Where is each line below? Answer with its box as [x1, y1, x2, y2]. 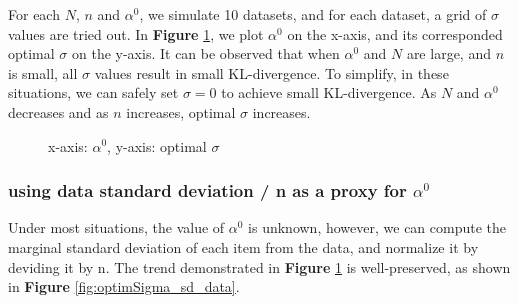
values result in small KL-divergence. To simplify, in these [94, 62, 449, 83]
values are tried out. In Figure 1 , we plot [8, 23, 264, 44]
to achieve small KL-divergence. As [221, 82, 437, 103]
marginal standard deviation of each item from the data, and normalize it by [8, 236, 479, 257]
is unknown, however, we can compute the [248, 217, 507, 238]
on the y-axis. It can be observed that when [72, 43, 340, 64]
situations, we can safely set [8, 82, 179, 103]
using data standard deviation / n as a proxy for [8, 178, 407, 203]
